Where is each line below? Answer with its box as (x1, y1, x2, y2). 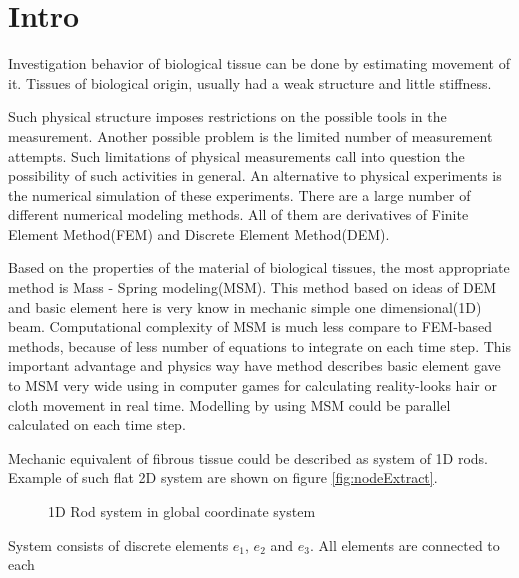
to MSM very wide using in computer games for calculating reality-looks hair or (8, 375, 497, 396)
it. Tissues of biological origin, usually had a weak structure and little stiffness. (8, 72, 492, 93)
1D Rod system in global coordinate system (48, 501, 316, 521)
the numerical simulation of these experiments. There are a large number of (8, 184, 471, 205)
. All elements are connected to (309, 534, 500, 555)
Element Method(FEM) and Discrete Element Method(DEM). (8, 223, 390, 244)
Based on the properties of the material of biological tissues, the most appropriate (8, 257, 510, 278)
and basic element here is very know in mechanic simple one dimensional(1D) (8, 296, 482, 317)
